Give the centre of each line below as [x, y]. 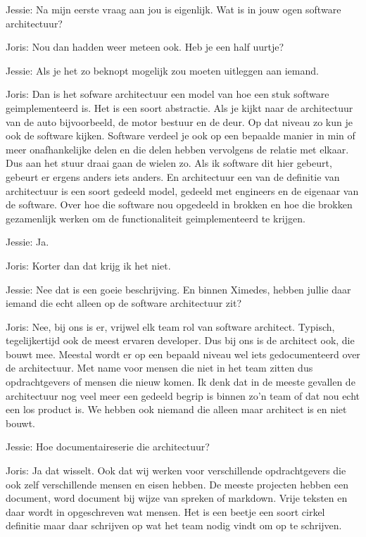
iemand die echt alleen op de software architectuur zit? [124, 303]
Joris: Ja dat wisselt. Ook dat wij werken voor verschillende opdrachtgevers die [176, 470]
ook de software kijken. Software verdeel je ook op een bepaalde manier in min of [181, 135]
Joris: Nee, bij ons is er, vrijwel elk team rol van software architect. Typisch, [170, 326]
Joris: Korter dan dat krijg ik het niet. [88, 265]
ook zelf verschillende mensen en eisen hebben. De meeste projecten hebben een [177, 484]
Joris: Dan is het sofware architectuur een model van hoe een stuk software [168, 94]
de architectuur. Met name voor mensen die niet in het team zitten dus [159, 368]
